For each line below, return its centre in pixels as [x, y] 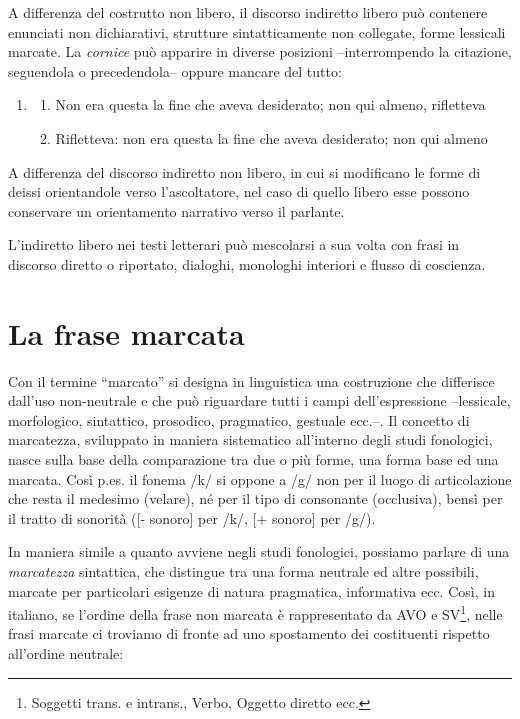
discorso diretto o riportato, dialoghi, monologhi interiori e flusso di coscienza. [247, 263]
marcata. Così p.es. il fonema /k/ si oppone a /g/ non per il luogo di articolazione [260, 478]
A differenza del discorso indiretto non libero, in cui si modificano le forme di [244, 171]
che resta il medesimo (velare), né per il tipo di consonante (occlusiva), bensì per [255, 498]
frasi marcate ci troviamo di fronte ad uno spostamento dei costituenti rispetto [249, 633]
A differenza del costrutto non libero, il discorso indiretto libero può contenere [248, 12]
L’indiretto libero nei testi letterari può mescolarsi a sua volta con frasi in [234, 244]
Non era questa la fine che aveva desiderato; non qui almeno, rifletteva [270, 104]
